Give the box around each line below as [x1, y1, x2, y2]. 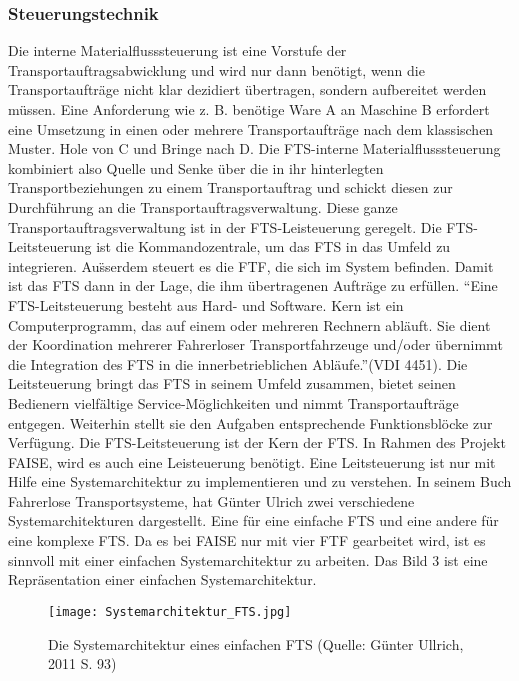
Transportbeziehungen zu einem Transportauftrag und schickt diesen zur [8, 177, 453, 198]
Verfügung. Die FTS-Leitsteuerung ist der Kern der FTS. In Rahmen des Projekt [8, 432, 506, 453]
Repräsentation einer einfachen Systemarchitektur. [8, 569, 317, 590]
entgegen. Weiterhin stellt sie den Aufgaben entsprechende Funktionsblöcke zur [8, 412, 493, 433]
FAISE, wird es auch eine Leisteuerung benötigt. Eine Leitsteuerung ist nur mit [8, 451, 496, 472]
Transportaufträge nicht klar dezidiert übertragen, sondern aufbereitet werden [8, 79, 487, 100]
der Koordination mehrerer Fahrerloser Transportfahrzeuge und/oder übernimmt [8, 334, 503, 355]
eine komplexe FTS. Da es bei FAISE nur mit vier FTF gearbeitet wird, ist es [8, 530, 486, 551]
